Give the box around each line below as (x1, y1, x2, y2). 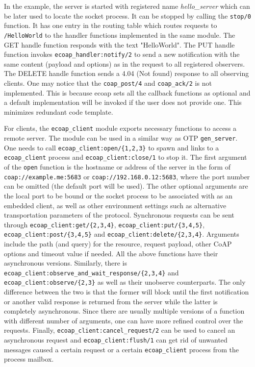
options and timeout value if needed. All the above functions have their (4, 248, 218, 258)
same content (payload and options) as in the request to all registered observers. (4, 58, 245, 69)
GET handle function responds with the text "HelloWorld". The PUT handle (4, 39, 235, 49)
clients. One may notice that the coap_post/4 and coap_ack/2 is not (4, 77, 212, 88)
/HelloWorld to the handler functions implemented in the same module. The (4, 29, 235, 40)
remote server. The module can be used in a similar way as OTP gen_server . (4, 133, 238, 143)
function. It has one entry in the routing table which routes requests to (4, 20, 217, 30)
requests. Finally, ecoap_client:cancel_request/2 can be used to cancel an (4, 325, 235, 335)
